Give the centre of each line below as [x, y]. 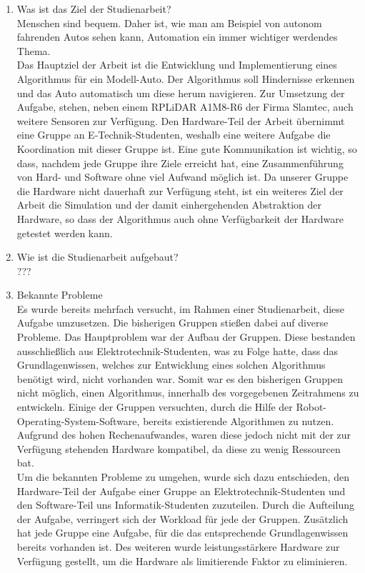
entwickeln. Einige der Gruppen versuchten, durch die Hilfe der [155, 407]
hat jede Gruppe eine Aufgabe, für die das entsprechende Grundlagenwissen [182, 533]
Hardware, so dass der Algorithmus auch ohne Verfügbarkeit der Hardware [180, 218]
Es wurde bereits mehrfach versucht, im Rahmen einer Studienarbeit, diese [181, 308]
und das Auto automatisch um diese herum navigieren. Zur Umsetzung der [181, 93]
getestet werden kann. [65, 233]
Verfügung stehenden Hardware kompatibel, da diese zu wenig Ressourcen [179, 448]
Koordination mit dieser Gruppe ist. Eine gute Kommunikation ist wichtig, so [187, 148]
